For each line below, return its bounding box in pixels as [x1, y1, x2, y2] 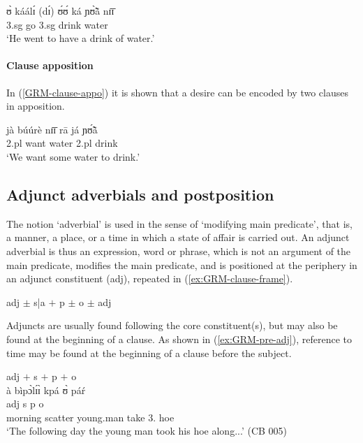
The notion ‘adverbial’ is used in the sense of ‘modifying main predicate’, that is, [6, 216, 353, 231]
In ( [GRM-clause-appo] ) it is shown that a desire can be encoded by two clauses [6, 85, 348, 99]
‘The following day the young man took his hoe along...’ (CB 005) [6, 423, 288, 438]
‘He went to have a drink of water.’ [6, 31, 155, 45]
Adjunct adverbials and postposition [6, 183, 274, 205]
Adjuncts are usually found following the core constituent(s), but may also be [6, 318, 338, 333]
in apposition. [6, 99, 65, 113]
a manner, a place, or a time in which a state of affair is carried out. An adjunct [6, 230, 350, 245]
